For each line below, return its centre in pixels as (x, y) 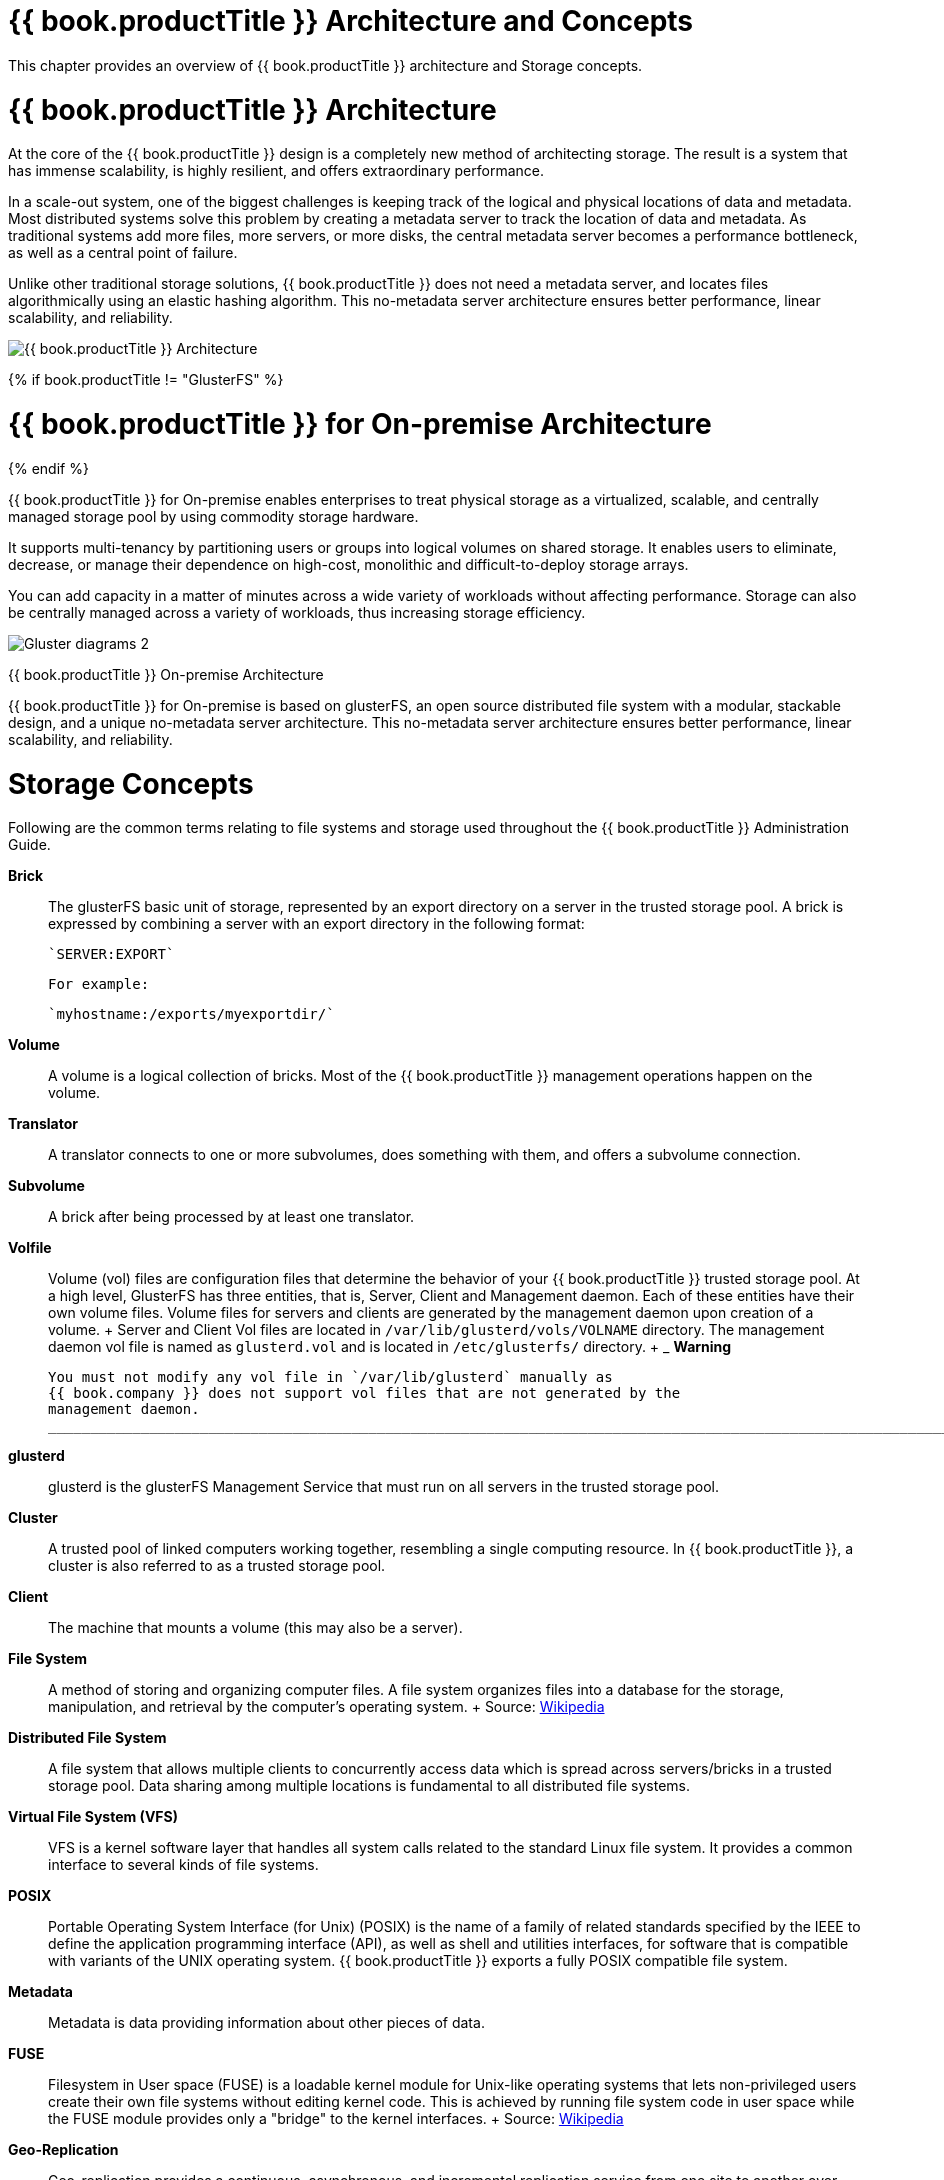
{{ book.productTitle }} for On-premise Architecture (360, 424)
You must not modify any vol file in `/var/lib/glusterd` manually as (330, 1377)
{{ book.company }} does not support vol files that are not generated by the (364, 1393)
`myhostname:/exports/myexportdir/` (191, 1014)
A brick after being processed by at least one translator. (231, 1217)
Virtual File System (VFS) (93, 1817)
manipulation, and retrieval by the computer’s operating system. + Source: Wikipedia (326, 1707)
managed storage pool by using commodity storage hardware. (213, 516)
